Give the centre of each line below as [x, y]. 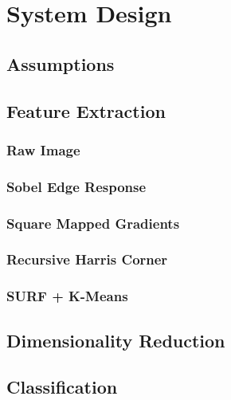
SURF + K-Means [67, 296]
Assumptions [61, 63]
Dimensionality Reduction [116, 340]
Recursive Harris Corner [87, 259]
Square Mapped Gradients [93, 223]
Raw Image [43, 149]
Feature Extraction [86, 110]
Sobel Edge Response [76, 186]
